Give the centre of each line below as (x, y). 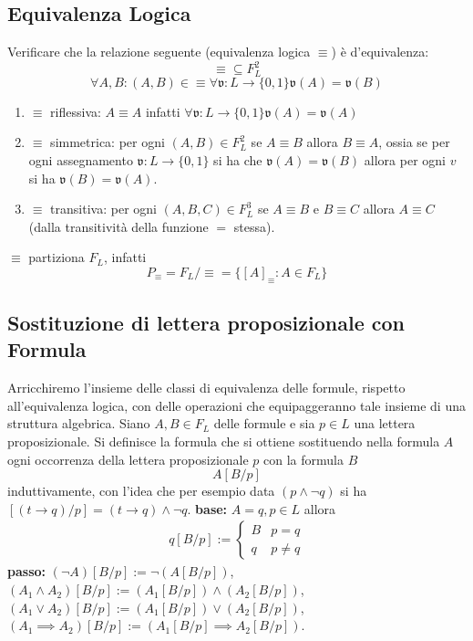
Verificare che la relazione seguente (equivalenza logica (159, 52)
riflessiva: (76, 111)
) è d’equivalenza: (380, 52)
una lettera (385, 423)
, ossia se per (414, 142)
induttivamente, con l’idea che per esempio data (141, 491)
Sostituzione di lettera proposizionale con (206, 323)
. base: (207, 508)
